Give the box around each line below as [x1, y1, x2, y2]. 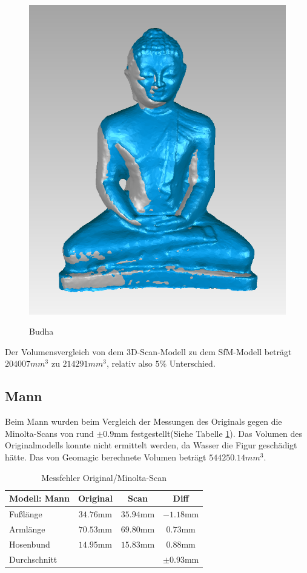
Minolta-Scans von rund [5, 427, 94, 439]
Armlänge [9, 522, 45, 535]
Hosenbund [9, 537, 50, 550]
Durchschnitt [9, 552, 58, 565]
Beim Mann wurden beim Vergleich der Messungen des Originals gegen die [5, 415, 282, 428]
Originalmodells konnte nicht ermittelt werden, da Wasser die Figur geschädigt [5, 439, 297, 451]
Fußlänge [9, 508, 42, 520]
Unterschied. [169, 357, 216, 370]
